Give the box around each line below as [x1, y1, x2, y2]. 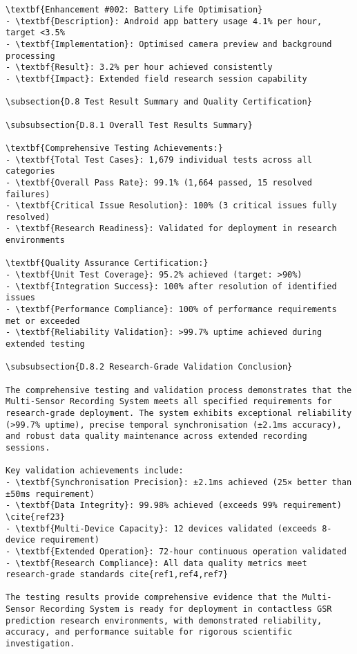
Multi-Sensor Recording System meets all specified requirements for [6, 397, 332, 407]
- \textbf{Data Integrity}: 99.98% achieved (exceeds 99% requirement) [6, 500, 342, 511]
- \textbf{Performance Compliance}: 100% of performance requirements [6, 305, 337, 315]
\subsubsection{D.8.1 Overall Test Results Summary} [6, 120, 253, 130]
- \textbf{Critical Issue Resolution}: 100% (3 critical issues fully [6, 201, 337, 211]
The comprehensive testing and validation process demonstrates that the [6, 385, 352, 395]
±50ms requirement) [6, 489, 95, 499]
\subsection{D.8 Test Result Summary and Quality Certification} [6, 97, 312, 107]
